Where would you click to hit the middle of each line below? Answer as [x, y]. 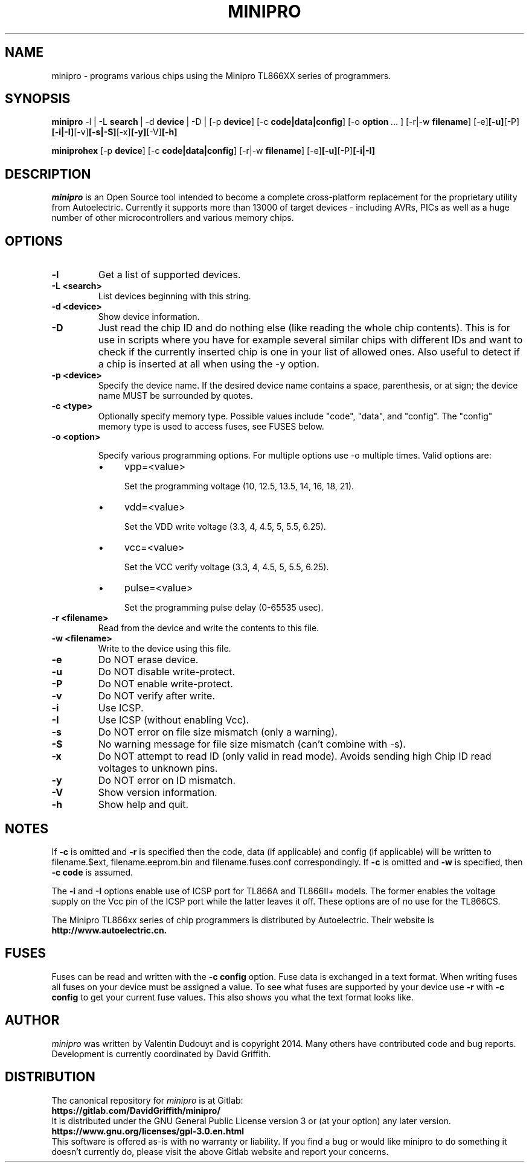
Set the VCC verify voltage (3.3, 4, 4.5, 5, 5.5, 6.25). [226, 567]
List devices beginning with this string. [175, 296]
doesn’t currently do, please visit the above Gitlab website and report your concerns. [220, 1151]
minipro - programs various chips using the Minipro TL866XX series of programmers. [221, 75]
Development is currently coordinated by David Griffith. [161, 1054]
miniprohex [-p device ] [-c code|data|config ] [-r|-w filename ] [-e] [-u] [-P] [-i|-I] [213, 151]
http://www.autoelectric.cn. [109, 930]
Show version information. [158, 793]
